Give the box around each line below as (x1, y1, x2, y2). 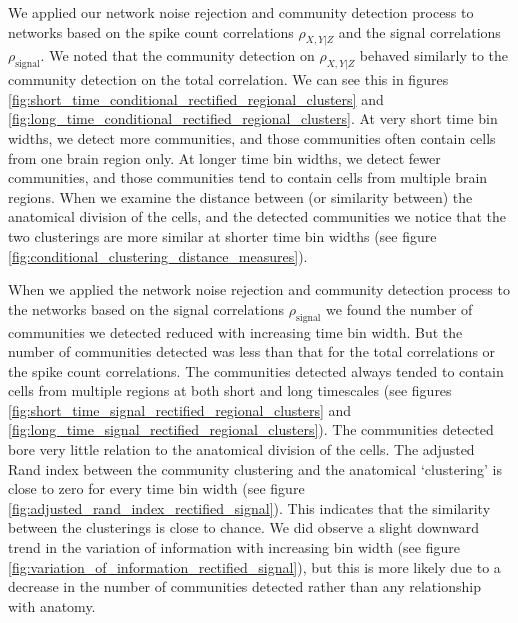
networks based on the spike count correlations (8, 21, 294, 42)
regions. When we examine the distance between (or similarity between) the (8, 186, 473, 207)
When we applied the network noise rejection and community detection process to (8, 279, 510, 300)
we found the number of (326, 298, 473, 319)
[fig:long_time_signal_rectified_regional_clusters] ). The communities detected (8, 419, 494, 440)
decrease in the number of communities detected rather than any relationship (8, 576, 481, 597)
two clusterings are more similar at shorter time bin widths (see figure (8, 225, 437, 246)
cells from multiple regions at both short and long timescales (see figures (8, 380, 452, 401)
